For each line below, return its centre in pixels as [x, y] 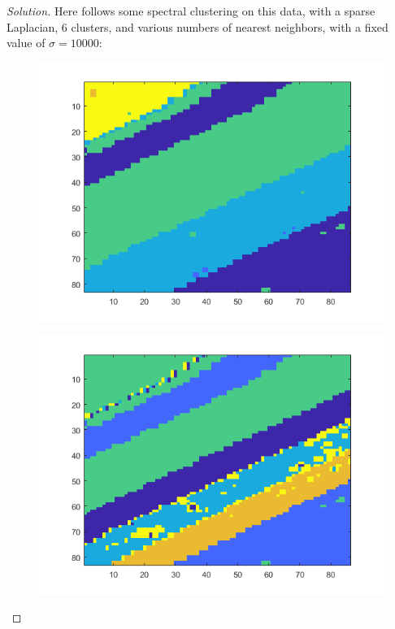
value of [26, 43]
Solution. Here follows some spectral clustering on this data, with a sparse [191, 11]
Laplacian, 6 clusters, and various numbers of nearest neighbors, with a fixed [197, 26]
